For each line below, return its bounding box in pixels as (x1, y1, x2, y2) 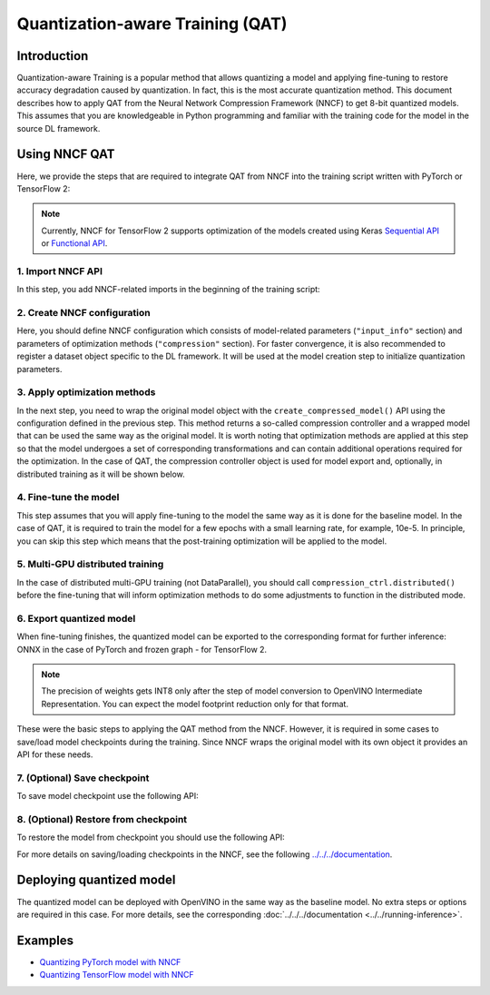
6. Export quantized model (16, 612, 136, 625)
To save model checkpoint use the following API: (16, 791, 199, 802)
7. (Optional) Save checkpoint (16, 772, 150, 784)
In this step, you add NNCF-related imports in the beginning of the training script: (16, 284, 321, 295)
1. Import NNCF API (16, 264, 103, 277)
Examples (16, 932, 74, 948)
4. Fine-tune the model (16, 491, 120, 504)
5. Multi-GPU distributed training (16, 558, 164, 571)
